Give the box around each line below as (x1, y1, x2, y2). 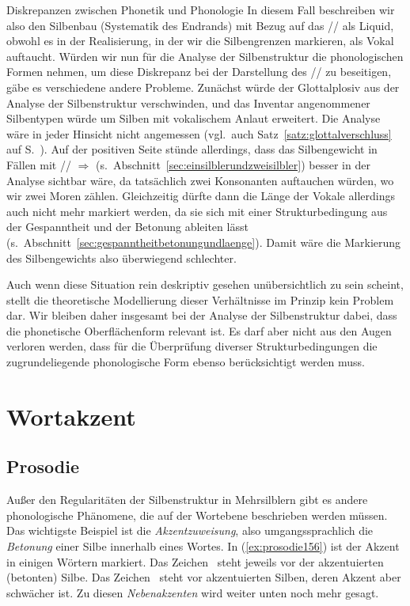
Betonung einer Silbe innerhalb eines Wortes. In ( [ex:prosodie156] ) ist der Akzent (6, 538, 400, 555)
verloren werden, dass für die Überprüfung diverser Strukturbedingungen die (6, 338, 378, 354)
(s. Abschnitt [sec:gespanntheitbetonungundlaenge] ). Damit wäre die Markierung (6, 233, 401, 250)
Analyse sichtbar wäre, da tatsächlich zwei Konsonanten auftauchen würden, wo (6, 172, 394, 188)
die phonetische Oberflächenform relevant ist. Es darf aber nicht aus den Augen (6, 322, 392, 339)
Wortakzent (6, 400, 136, 432)
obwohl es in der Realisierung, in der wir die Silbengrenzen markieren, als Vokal (6, 32, 394, 49)
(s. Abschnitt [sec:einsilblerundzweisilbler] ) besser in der (96, 156, 370, 172)
